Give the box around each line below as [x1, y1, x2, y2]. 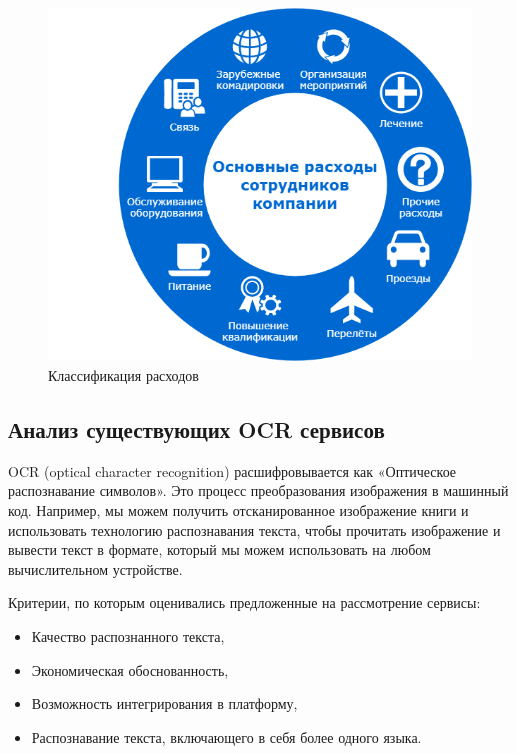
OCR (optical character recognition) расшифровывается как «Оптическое [8, 460, 457, 481]
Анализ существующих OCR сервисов [8, 414, 385, 445]
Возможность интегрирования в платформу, [31, 693, 298, 714]
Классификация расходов [48, 365, 199, 386]
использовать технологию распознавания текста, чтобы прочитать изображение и [8, 519, 501, 540]
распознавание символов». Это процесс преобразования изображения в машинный [8, 480, 509, 501]
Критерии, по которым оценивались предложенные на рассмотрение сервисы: [8, 592, 481, 613]
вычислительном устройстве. [8, 558, 183, 579]
